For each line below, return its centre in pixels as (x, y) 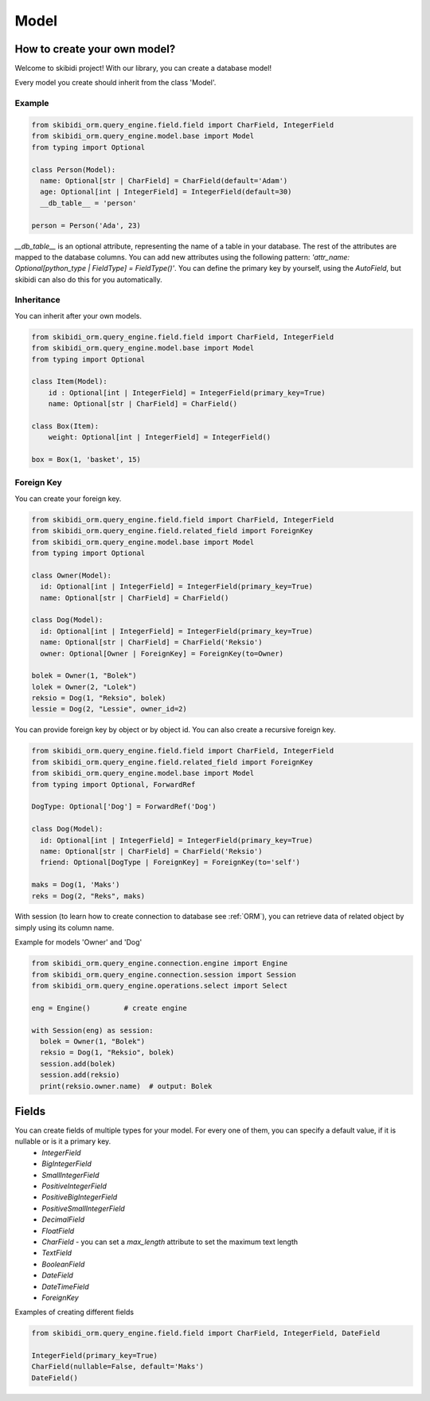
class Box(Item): (65, 426)
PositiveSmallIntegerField (83, 1208)
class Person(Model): (74, 170)
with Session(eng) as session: (93, 1030)
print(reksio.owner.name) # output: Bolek (126, 1086)
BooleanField (63, 1264)
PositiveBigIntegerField (80, 1197)
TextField (57, 1253)
